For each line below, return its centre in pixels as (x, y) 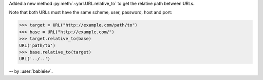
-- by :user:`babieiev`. (31, 71)
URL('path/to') (37, 45)
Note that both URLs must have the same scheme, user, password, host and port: (91, 13)
